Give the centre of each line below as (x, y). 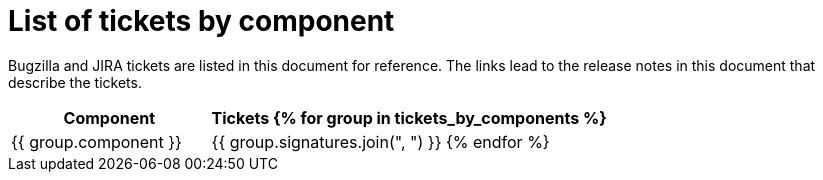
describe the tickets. (75, 82)
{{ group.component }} (96, 141)
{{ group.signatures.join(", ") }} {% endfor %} (380, 141)
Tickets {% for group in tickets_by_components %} (409, 117)
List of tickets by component (201, 21)
